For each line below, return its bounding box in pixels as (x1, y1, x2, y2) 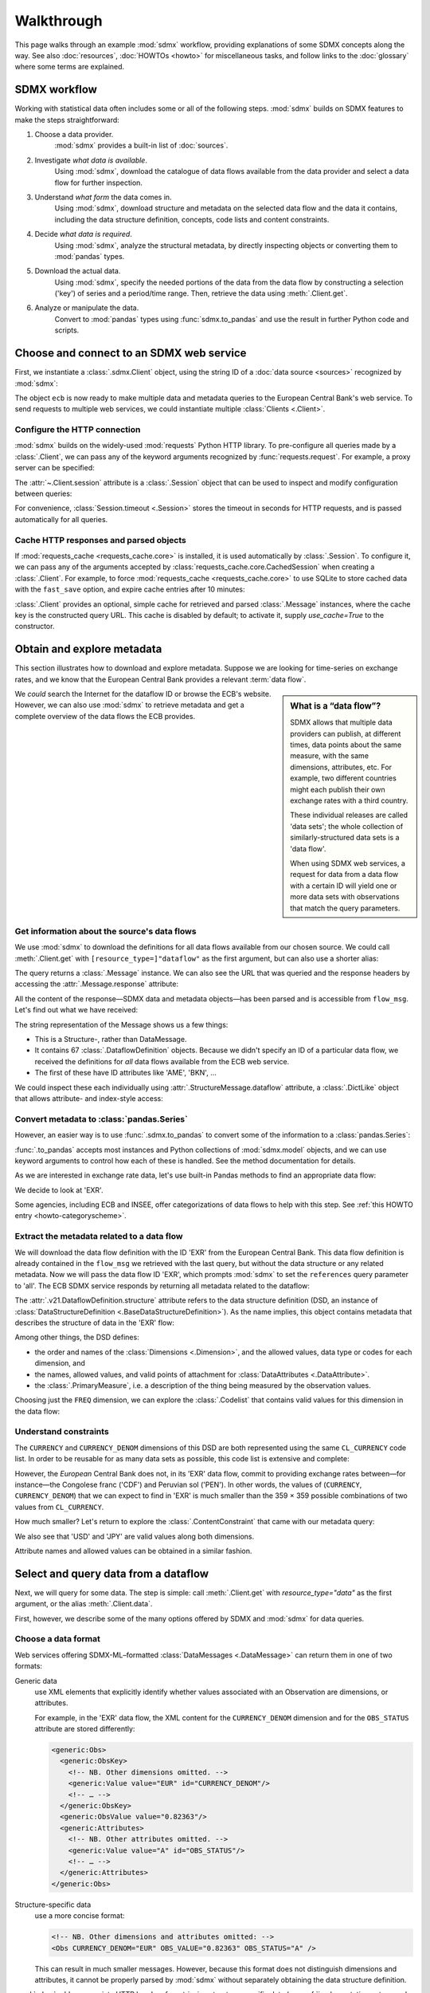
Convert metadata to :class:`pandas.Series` (14, 1113, 189, 1124)
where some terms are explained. (14, 62, 125, 72)
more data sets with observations (290, 892, 400, 902)
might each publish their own (290, 784, 385, 794)
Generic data (14, 1676, 57, 1685)
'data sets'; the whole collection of (290, 821, 404, 831)
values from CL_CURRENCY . (14, 1502, 104, 1511)
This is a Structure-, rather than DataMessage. (34, 1035, 187, 1044)
